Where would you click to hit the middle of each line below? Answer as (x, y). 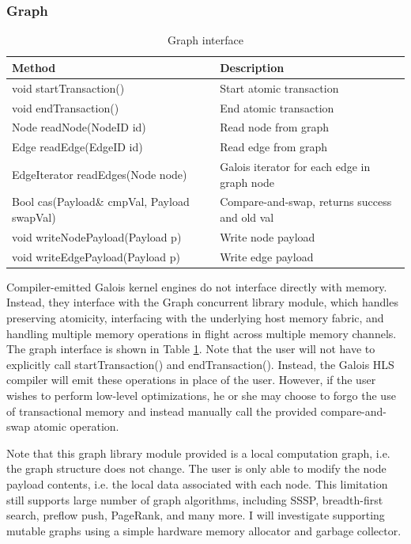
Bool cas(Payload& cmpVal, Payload (101, 202)
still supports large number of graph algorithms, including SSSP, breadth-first (195, 499)
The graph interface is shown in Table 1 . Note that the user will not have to (191, 349)
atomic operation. (76, 426)
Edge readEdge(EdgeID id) (77, 147)
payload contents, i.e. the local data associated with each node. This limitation (197, 483)
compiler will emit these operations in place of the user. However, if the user (191, 380)
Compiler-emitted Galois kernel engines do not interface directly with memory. (197, 286)
